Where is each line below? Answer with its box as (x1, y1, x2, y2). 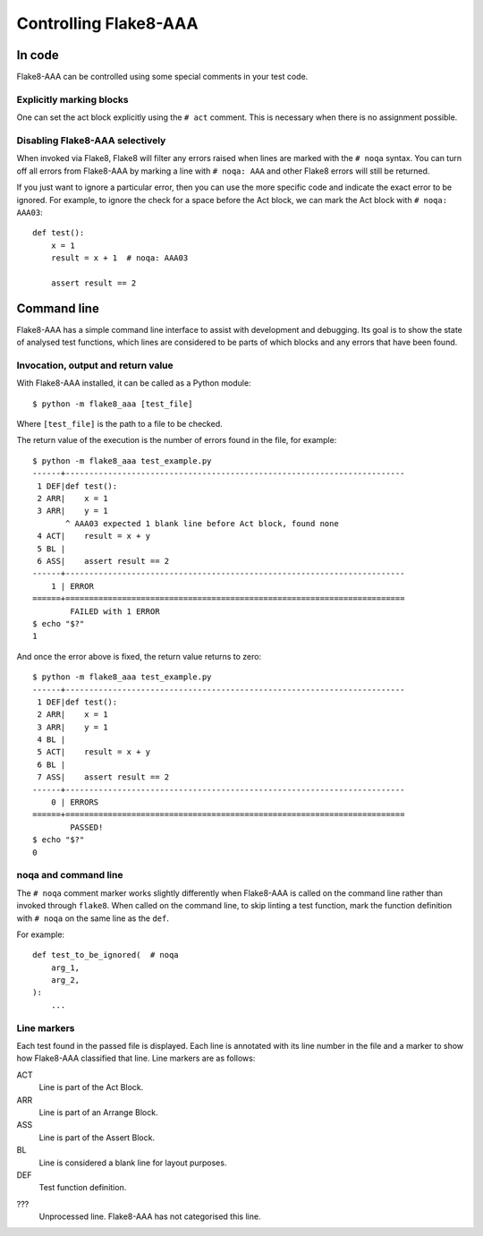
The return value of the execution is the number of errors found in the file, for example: (16, 435, 337, 446)
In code (16, 47, 59, 63)
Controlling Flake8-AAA (16, 13, 199, 33)
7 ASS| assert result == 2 (37, 772, 170, 782)
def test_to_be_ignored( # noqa (32, 950, 179, 960)
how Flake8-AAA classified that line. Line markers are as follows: (16, 1053, 256, 1064)
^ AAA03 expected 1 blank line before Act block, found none (65, 518, 339, 528)
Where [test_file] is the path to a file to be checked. (16, 419, 223, 430)
